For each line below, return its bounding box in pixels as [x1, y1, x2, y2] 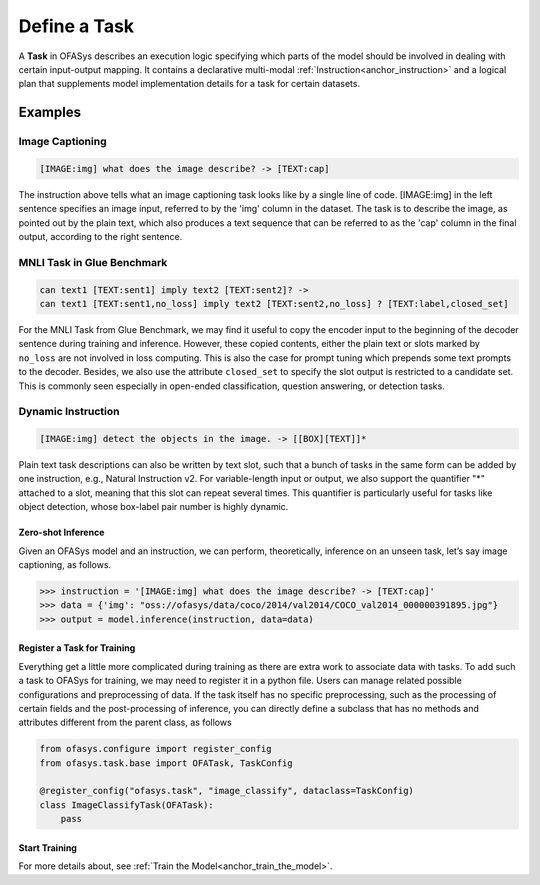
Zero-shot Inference [18, 526, 105, 539]
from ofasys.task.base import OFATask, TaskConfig [39, 757, 294, 769]
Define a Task [18, 15, 135, 37]
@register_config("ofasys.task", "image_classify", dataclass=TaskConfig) [39, 785, 415, 797]
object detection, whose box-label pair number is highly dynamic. [18, 501, 289, 513]
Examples [18, 104, 82, 121]
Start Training [18, 841, 77, 854]
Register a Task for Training [18, 642, 136, 654]
